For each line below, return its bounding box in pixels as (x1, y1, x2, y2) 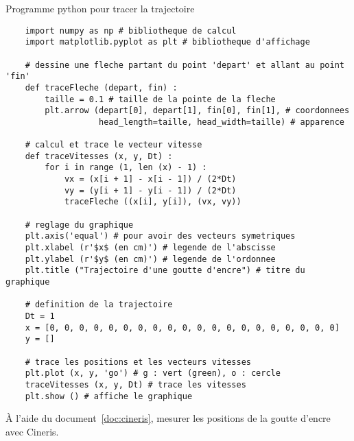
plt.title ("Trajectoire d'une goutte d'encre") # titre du (25, 265, 305, 276)
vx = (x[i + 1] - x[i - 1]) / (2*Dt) (64, 174, 237, 184)
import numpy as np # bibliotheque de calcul (25, 25, 237, 36)
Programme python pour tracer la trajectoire (5, 1, 195, 15)
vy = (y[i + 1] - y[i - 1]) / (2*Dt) (64, 185, 237, 195)
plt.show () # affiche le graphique (25, 391, 193, 401)
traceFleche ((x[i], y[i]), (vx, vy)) (64, 197, 241, 207)
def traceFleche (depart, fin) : (25, 82, 178, 93)
